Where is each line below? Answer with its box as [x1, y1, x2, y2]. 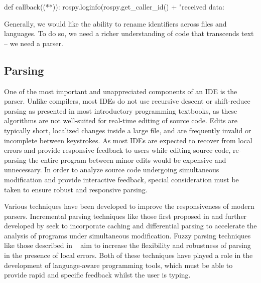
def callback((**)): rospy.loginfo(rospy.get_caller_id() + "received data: [4, 2, 224, 12]
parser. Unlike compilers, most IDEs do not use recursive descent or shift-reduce [4, 96, 250, 106]
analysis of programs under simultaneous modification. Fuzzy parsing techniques [4, 230, 251, 240]
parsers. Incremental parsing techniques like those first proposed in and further [4, 210, 247, 221]
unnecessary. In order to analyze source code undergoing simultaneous [4, 164, 219, 175]
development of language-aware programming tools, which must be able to [4, 259, 233, 270]
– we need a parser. [4, 38, 63, 48]
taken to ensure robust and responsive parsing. [4, 184, 148, 194]
